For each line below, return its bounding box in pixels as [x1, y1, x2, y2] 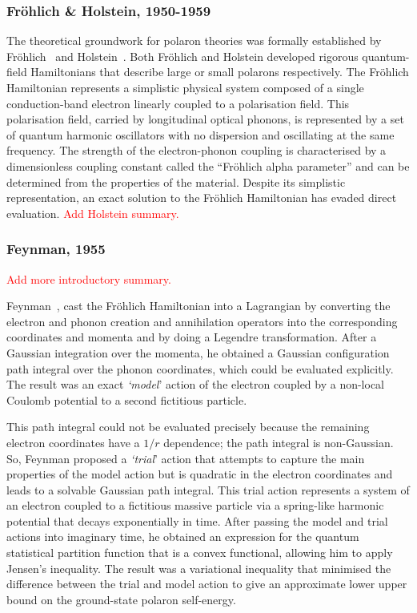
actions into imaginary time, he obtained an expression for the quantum [6, 528, 359, 545]
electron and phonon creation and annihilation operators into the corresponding [6, 313, 398, 329]
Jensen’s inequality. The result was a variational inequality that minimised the [6, 559, 391, 576]
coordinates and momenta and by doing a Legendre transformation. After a [6, 329, 377, 345]
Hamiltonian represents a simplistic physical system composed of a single [6, 79, 364, 95]
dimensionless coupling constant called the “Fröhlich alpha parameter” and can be [6, 157, 410, 174]
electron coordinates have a [6, 434, 140, 450]
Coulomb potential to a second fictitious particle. [6, 391, 247, 408]
